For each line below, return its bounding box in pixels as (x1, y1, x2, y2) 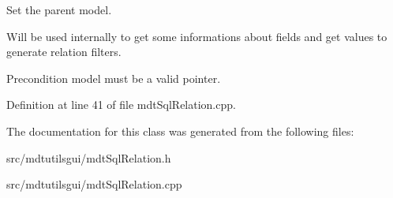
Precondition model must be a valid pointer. (6, 69, 221, 86)
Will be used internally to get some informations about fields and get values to (6, 28, 387, 44)
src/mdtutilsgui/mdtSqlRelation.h (6, 149, 171, 166)
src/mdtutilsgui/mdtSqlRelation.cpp (6, 176, 182, 192)
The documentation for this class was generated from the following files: (6, 122, 354, 139)
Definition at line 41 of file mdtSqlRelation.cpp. (6, 96, 236, 113)
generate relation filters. (6, 43, 122, 60)
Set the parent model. (6, 2, 112, 17)
